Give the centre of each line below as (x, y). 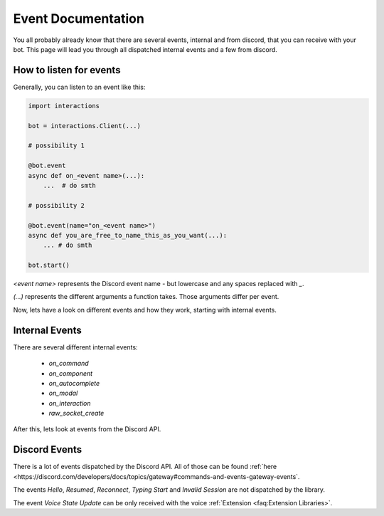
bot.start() (49, 265)
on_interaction (70, 403)
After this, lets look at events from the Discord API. (87, 429)
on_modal (63, 393)
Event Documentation (79, 19)
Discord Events (47, 449)
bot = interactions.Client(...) (85, 126)
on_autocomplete (74, 383)
